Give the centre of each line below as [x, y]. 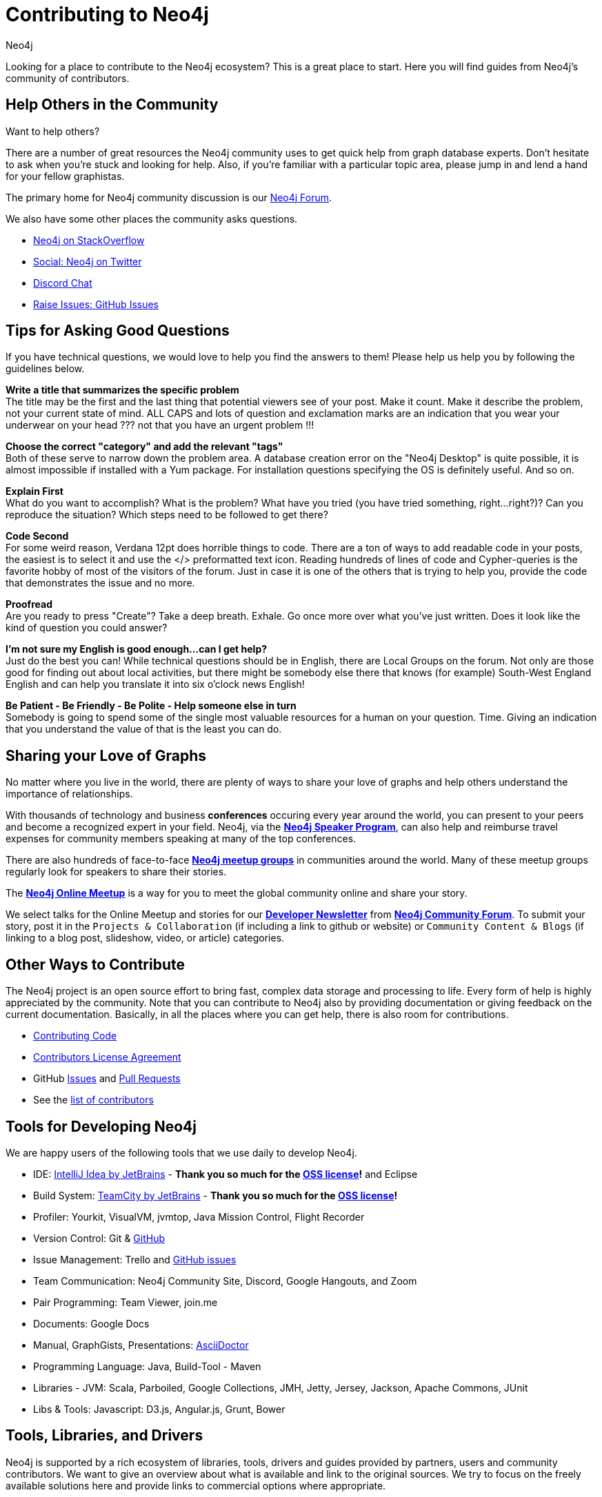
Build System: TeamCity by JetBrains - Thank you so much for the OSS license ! [215, 1195]
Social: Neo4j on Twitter [88, 261]
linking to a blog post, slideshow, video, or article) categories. [145, 938]
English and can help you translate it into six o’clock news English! [155, 684]
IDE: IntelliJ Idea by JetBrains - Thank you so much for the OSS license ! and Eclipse [225, 1174]
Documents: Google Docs [91, 1323]
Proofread [29, 604]
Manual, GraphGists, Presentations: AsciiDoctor [141, 1345]
